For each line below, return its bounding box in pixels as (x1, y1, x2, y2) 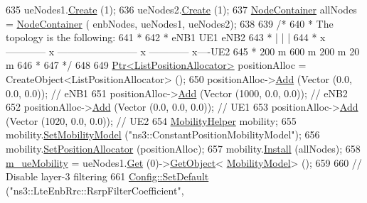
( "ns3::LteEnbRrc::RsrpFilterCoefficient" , (6, 182, 184, 197)
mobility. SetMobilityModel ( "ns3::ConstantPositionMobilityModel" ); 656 (6, 127, 320, 142)
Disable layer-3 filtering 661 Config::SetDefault (6, 169, 209, 184)
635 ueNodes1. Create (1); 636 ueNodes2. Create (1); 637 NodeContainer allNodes (6, 2, 357, 16)
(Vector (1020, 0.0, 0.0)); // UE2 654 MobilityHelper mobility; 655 (6, 113, 297, 128)
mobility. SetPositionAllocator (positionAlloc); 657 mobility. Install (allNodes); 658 (6, 141, 361, 155)
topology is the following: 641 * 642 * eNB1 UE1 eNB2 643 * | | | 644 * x (6, 30, 326, 45)
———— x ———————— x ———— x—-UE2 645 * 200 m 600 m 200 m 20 (6, 43, 360, 58)
